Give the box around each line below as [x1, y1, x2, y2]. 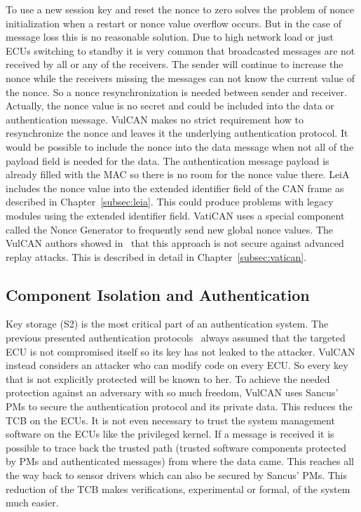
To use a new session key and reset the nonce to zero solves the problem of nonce [6, 2, 355, 16]
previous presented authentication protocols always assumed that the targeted [6, 330, 346, 345]
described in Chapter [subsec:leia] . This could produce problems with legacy [6, 194, 334, 209]
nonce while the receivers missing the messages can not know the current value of [6, 70, 355, 85]
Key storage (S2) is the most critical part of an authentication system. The [6, 316, 329, 331]
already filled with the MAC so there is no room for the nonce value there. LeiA [6, 167, 350, 182]
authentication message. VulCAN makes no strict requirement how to [6, 112, 304, 126]
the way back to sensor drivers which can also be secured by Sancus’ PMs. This [6, 468, 348, 483]
